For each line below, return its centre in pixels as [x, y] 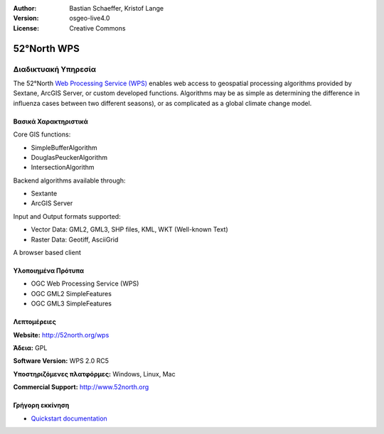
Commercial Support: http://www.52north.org [81, 387]
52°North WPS [46, 49]
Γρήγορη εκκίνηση [41, 406]
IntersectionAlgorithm [63, 168]
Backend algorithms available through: [69, 180]
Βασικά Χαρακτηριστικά [50, 121]
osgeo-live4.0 [90, 18]
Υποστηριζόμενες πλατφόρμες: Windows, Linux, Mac [94, 374]
